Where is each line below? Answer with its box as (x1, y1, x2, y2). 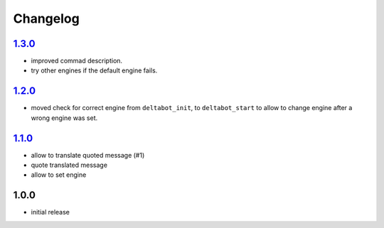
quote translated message (31, 161, 108, 170)
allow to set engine (31, 170, 87, 179)
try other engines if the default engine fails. (31, 66, 158, 75)
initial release (31, 208, 70, 217)
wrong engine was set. (31, 114, 98, 122)
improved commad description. (31, 57, 123, 65)
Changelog (13, 11, 80, 26)
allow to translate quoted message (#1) (31, 151, 145, 159)
